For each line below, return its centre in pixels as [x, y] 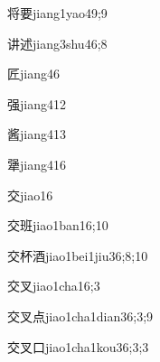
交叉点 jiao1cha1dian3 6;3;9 [80, 316]
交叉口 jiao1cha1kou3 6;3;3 [78, 346]
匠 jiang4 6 [33, 74]
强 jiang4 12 [37, 103]
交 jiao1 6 [30, 195]
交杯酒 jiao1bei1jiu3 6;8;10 [78, 255]
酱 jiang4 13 [37, 134]
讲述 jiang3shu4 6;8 [57, 43]
